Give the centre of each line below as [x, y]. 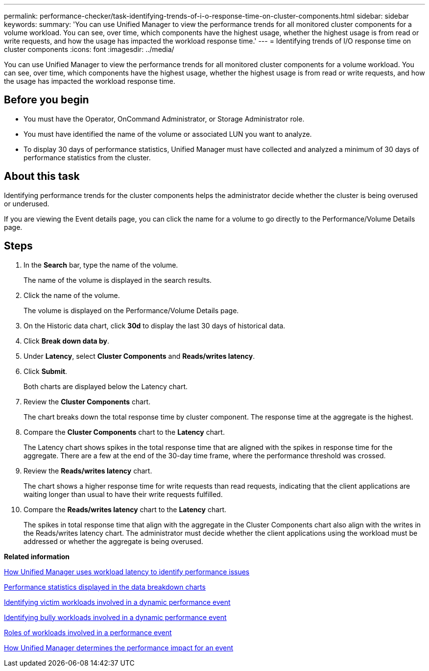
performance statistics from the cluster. [87, 157]
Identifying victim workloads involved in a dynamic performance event [117, 602]
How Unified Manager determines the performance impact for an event [119, 647]
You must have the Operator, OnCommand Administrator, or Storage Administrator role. [164, 119]
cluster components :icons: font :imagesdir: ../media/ [89, 49]
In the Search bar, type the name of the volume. [101, 265]
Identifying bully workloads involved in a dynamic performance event [115, 617]
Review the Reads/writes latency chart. [88, 471]
